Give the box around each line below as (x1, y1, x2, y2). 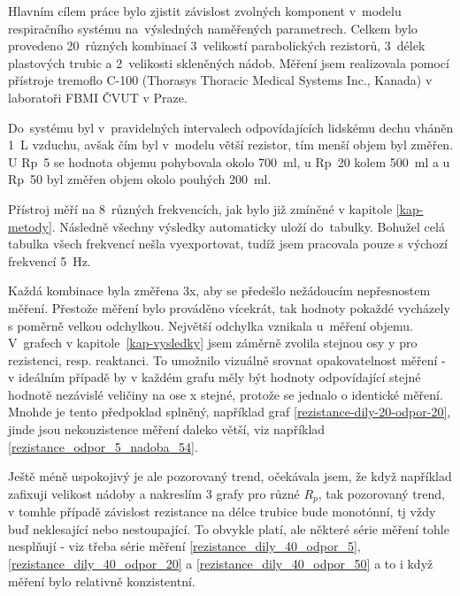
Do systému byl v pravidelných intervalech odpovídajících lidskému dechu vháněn (8, 118, 454, 136)
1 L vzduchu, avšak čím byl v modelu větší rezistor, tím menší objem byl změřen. (8, 135, 454, 154)
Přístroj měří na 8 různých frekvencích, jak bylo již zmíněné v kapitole (8, 199, 393, 218)
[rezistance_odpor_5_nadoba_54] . (8, 437, 198, 455)
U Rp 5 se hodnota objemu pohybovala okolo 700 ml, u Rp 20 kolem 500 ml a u (8, 152, 450, 171)
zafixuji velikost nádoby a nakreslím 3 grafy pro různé (8, 484, 300, 502)
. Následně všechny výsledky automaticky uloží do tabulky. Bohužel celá (51, 217, 445, 235)
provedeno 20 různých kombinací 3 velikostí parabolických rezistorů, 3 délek (8, 36, 425, 55)
